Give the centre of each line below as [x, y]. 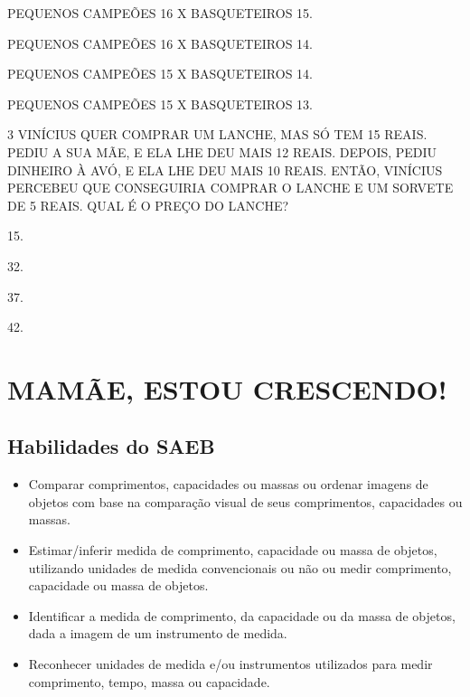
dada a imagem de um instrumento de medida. [158, 633]
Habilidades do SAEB [111, 446]
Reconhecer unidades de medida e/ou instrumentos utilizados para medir [230, 664]
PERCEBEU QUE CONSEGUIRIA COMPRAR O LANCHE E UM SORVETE [230, 188]
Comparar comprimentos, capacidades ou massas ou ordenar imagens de [228, 484]
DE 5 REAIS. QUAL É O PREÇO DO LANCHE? [148, 205]
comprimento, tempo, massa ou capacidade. [149, 681]
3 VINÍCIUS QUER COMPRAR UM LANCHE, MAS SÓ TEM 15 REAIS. [217, 134]
